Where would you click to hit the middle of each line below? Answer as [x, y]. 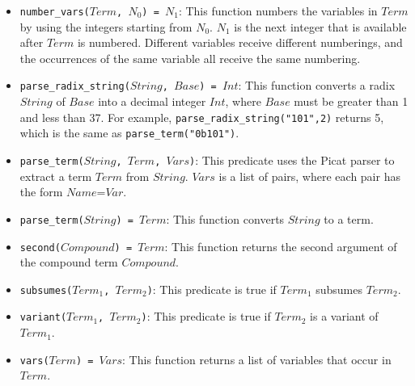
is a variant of [344, 316]
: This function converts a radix [317, 85]
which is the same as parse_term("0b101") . [129, 133]
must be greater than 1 [351, 101]
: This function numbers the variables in [278, 10]
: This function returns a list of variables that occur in [257, 359]
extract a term [56, 176]
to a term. [349, 218]
